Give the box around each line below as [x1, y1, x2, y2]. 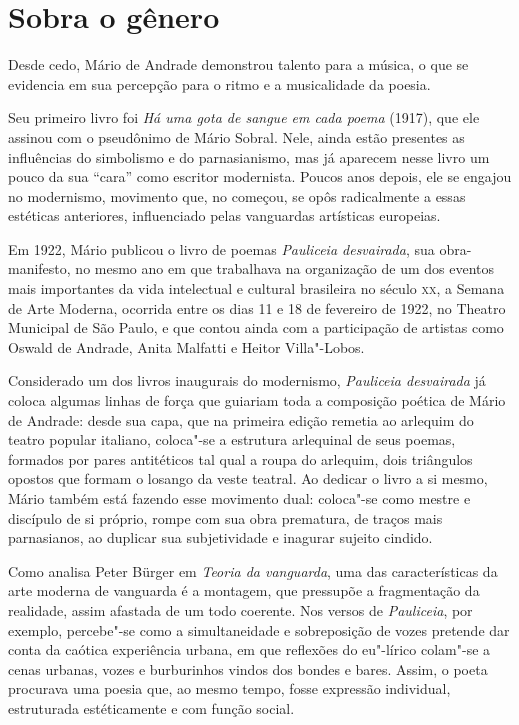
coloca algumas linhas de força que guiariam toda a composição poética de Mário [8, 390, 506, 411]
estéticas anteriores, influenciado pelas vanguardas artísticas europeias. [8, 205, 441, 226]
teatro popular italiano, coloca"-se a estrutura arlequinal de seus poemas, [8, 429, 456, 450]
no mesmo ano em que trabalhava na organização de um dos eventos [75, 258, 495, 279]
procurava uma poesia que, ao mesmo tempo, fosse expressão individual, [8, 678, 451, 699]
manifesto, [8, 258, 71, 279]
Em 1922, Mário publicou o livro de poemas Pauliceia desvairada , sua [8, 238, 435, 259]
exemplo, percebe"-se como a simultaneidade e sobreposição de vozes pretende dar [8, 619, 510, 640]
